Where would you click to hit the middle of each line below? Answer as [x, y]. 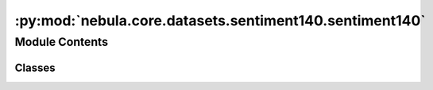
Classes [35, 67]
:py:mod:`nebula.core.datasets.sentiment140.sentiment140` [220, 21]
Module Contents [62, 42]
